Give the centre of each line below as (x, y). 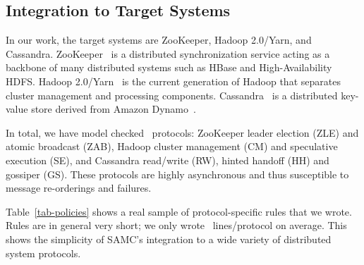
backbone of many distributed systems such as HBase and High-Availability (169, 67)
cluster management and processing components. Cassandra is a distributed (172, 95)
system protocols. (43, 253)
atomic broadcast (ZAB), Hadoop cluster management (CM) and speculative (172, 146)
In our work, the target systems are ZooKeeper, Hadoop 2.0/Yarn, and (159, 40)
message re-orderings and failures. (79, 188)
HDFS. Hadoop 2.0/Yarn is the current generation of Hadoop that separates (173, 81)
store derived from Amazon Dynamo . (114, 109)
